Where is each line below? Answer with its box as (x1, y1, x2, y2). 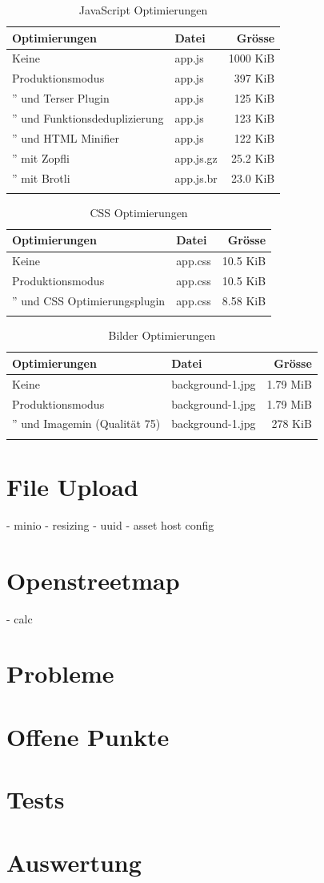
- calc (6, 610, 33, 627)
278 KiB (271, 415, 312, 432)
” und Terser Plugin (12, 90, 110, 107)
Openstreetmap (6, 563, 180, 596)
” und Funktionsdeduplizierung (12, 109, 164, 126)
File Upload (6, 470, 138, 502)
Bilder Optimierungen (108, 327, 216, 344)
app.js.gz (174, 149, 218, 166)
